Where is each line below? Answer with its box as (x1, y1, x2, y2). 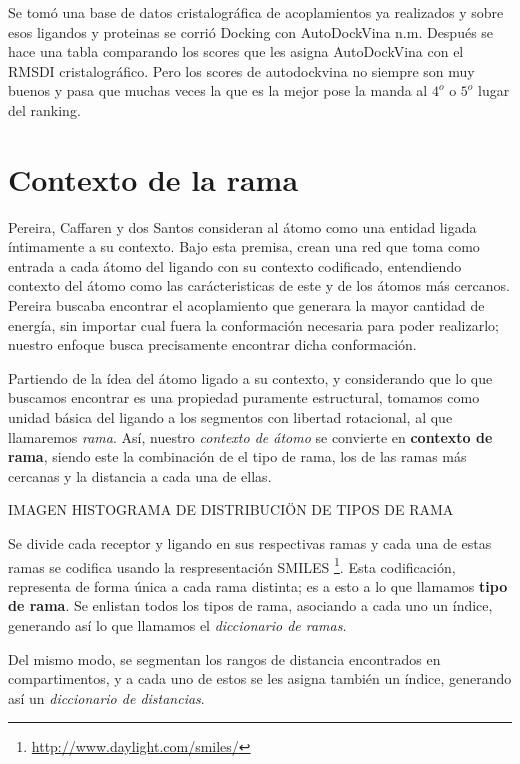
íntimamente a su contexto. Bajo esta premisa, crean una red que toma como (8, 236, 480, 257)
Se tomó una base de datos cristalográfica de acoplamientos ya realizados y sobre (8, 2, 504, 22)
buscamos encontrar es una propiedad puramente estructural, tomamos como (8, 387, 480, 408)
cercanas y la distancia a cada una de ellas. (8, 465, 272, 486)
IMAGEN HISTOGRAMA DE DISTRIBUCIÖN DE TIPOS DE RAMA (8, 499, 454, 520)
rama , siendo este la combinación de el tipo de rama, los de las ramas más (8, 446, 467, 467)
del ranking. (8, 99, 81, 120)
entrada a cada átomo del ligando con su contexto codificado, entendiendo (8, 255, 462, 276)
